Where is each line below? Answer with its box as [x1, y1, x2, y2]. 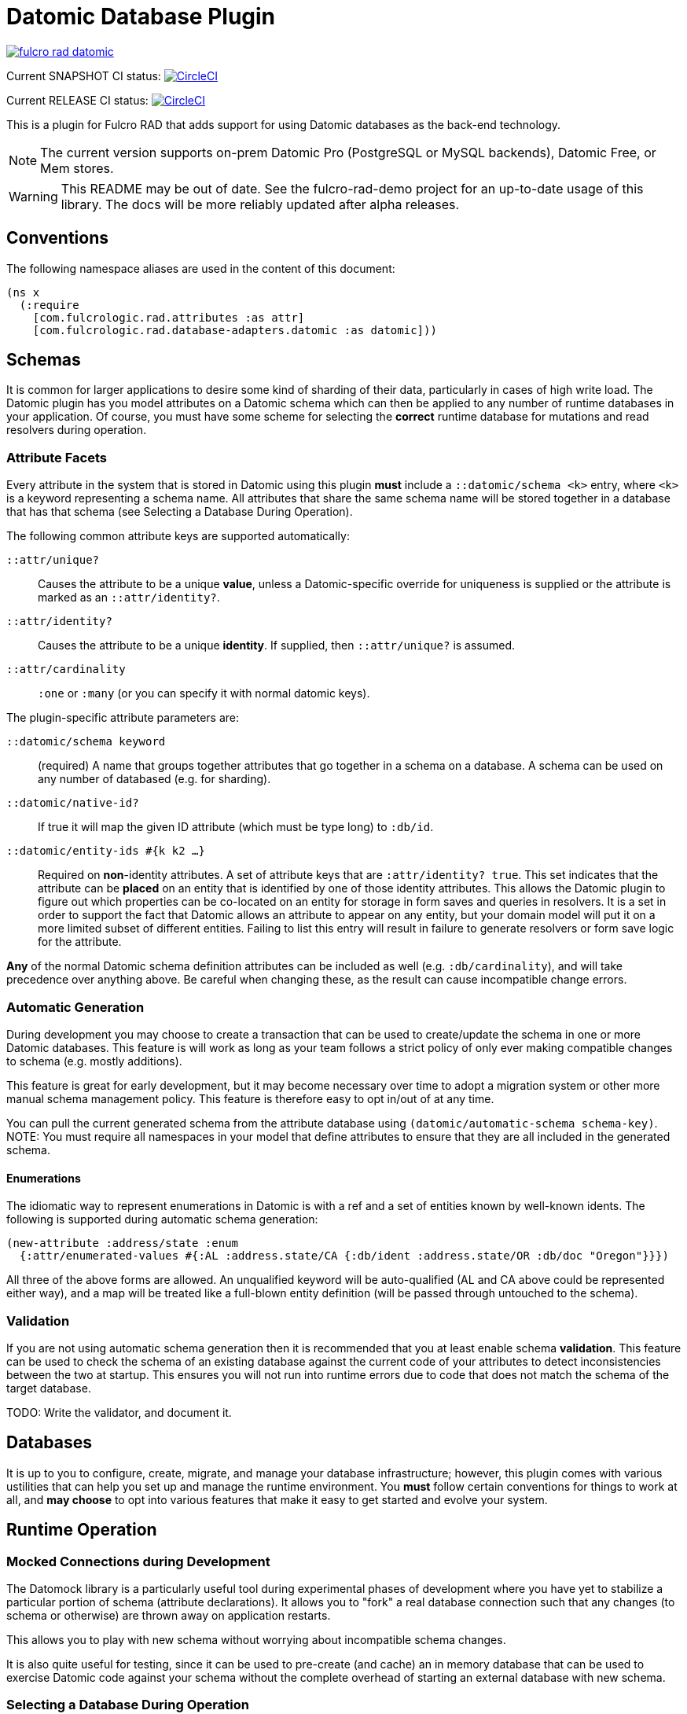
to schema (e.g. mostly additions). [6, 1054, 182, 1068]
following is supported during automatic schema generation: [6, 1212, 318, 1227]
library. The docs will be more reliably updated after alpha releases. [61, 196, 460, 212]
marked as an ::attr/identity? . [38, 590, 220, 605]
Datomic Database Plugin [6, 3, 276, 30]
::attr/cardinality [6, 663, 126, 676]
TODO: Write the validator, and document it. [6, 1405, 232, 1419]
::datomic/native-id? [6, 796, 139, 810]
